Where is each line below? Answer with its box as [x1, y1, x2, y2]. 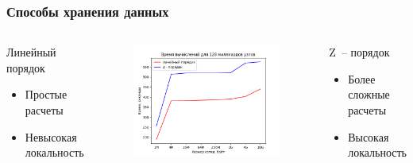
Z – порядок [329, 44, 390, 60]
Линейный [6, 44, 56, 60]
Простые [25, 86, 68, 103]
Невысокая [25, 128, 77, 145]
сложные [348, 86, 390, 103]
